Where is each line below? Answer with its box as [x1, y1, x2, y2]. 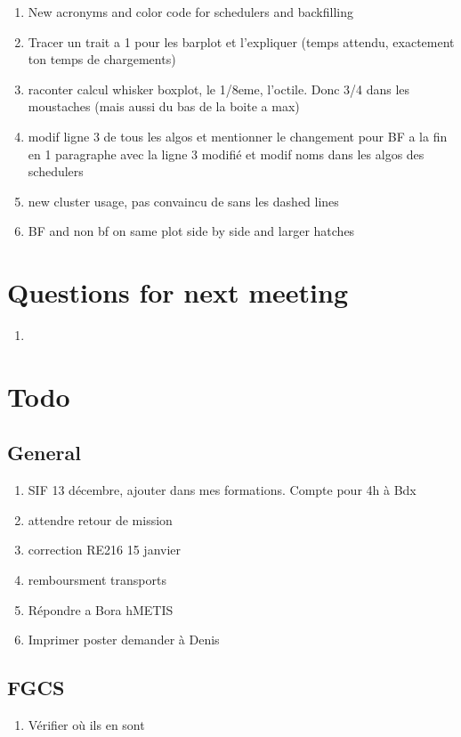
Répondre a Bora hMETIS [28, 600, 174, 619]
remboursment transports [28, 571, 166, 589]
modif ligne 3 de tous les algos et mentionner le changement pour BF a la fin [28, 126, 448, 145]
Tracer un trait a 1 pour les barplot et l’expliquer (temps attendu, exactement [28, 32, 455, 51]
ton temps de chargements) [28, 50, 176, 69]
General [7, 439, 81, 466]
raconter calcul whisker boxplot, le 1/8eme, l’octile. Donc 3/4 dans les [28, 79, 410, 98]
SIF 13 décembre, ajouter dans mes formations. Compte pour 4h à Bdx [28, 481, 417, 499]
